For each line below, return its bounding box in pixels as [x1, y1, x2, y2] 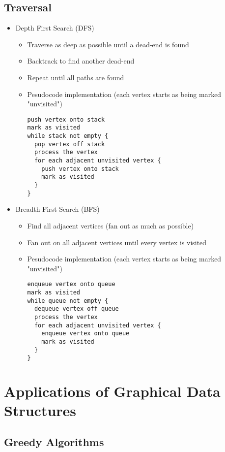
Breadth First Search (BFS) [15, 204, 100, 214]
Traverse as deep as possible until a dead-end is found [27, 39, 189, 49]
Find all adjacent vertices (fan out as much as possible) [27, 220, 194, 230]
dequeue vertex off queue [34, 305, 119, 313]
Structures [4, 400, 77, 420]
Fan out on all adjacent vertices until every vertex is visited [27, 237, 207, 247]
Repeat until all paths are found [27, 72, 124, 82]
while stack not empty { [27, 132, 109, 140]
